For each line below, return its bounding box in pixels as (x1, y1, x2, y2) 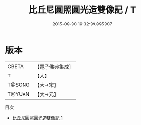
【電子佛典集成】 (34, 63, 74, 70)
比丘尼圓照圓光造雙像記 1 (12, 115, 63, 121)
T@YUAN (7, 90, 30, 97)
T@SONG (7, 81, 30, 88)
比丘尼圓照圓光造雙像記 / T (28, 4, 136, 16)
